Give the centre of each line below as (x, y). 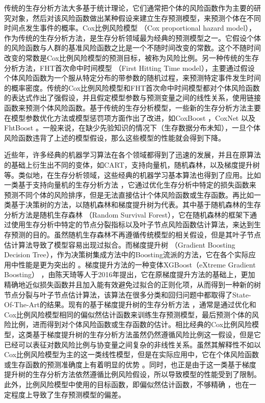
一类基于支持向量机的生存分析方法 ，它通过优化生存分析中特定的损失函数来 (130, 185)
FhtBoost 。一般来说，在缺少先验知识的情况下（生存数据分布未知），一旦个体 (132, 128)
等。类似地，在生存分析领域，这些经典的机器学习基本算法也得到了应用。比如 (132, 174)
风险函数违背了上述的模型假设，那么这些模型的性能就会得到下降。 (115, 137)
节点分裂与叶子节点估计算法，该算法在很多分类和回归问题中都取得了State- (128, 294)
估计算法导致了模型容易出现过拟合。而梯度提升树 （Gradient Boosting (120, 244)
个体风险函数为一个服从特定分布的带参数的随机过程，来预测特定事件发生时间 (132, 78)
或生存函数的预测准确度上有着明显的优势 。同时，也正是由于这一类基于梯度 (130, 364)
